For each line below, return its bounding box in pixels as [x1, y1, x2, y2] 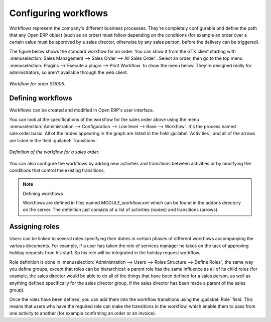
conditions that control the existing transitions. [9, 167, 105, 173]
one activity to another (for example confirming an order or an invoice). [9, 310, 157, 316]
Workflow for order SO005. [9, 81, 65, 87]
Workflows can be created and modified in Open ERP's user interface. [9, 107, 154, 113]
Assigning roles [9, 223, 60, 231]
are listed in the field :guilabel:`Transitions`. [9, 137, 98, 143]
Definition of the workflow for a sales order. [9, 149, 100, 155]
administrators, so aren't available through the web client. [9, 69, 128, 75]
